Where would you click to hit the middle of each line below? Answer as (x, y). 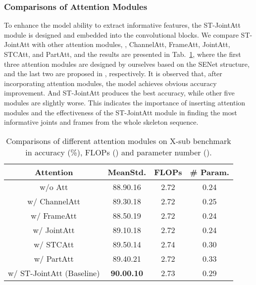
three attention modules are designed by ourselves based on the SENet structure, (127, 64)
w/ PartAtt (54, 258)
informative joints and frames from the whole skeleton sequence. (101, 122)
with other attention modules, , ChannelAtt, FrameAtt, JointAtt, (131, 44)
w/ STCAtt (54, 244)
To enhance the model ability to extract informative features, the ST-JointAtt (122, 25)
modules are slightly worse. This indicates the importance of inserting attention (125, 102)
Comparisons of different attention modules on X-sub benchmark (119, 141)
